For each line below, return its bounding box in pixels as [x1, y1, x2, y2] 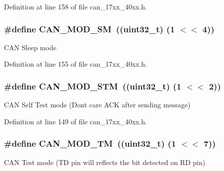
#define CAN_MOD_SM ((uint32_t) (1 [4, 22, 175, 35]
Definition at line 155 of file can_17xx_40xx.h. [4, 59, 148, 69]
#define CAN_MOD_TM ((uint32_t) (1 [4, 137, 176, 150]
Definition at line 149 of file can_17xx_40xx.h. [4, 116, 148, 126]
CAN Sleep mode [4, 42, 57, 52]
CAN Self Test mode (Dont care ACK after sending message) [4, 99, 191, 110]
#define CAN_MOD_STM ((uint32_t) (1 [4, 80, 181, 92]
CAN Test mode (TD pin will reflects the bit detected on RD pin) [4, 157, 206, 167]
